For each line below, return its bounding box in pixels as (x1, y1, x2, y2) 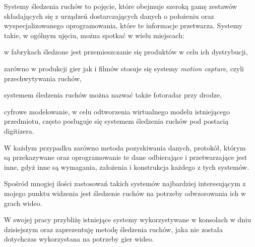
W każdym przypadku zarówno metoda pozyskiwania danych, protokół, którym (4, 142, 246, 152)
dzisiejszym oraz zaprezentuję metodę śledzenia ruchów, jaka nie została (4, 224, 223, 234)
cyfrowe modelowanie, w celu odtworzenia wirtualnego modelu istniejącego (4, 106, 230, 116)
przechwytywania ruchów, (4, 73, 82, 83)
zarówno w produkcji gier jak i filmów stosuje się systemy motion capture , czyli (4, 63, 244, 73)
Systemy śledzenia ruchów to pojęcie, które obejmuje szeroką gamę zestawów (4, 1, 237, 11)
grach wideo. (4, 198, 42, 208)
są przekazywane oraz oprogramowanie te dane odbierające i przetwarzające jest (4, 152, 247, 162)
